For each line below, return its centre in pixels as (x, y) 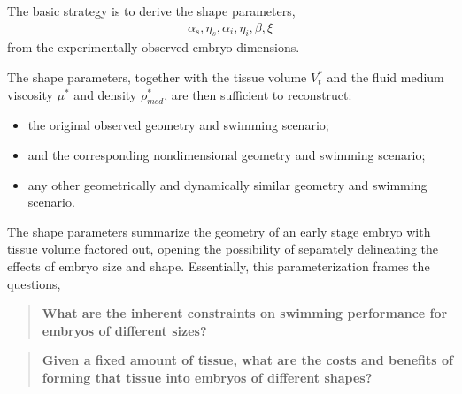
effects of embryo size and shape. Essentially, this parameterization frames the (219, 265)
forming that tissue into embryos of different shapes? (207, 377)
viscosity (30, 94)
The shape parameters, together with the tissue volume (157, 77)
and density (105, 94)
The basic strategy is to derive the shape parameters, (151, 11)
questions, (34, 283)
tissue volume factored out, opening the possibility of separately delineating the (223, 249)
